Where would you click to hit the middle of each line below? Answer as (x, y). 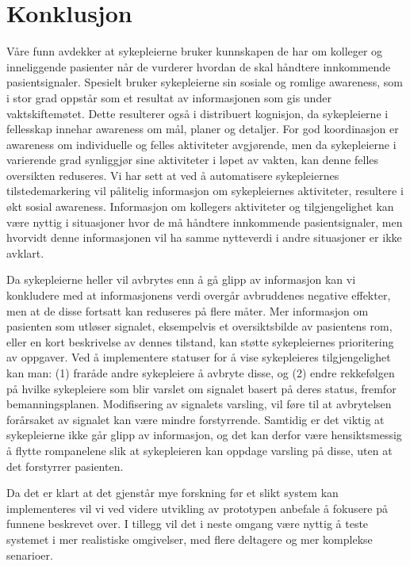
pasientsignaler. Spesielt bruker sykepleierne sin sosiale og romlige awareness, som (205, 82)
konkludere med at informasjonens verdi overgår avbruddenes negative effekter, (199, 295)
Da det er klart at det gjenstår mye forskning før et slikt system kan (172, 493)
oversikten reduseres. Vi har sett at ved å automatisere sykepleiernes (173, 175)
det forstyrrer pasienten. (65, 466)
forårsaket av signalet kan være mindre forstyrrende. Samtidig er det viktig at (195, 419)
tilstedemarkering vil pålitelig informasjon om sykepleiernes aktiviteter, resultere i (205, 191)
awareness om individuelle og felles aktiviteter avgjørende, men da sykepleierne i (201, 144)
